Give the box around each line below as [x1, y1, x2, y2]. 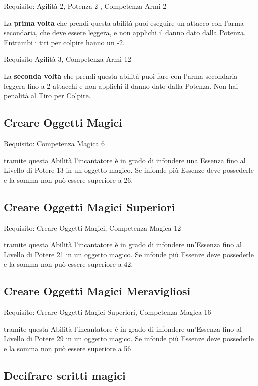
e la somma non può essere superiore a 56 [4, 343, 131, 353]
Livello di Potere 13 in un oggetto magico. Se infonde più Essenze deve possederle [4, 165, 254, 175]
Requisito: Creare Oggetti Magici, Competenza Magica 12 [4, 222, 181, 233]
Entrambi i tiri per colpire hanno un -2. [4, 37, 125, 47]
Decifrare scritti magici [4, 367, 126, 383]
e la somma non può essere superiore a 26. [4, 174, 133, 185]
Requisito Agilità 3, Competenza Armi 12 [4, 54, 131, 64]
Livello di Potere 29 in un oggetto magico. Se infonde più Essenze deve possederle [4, 333, 254, 344]
